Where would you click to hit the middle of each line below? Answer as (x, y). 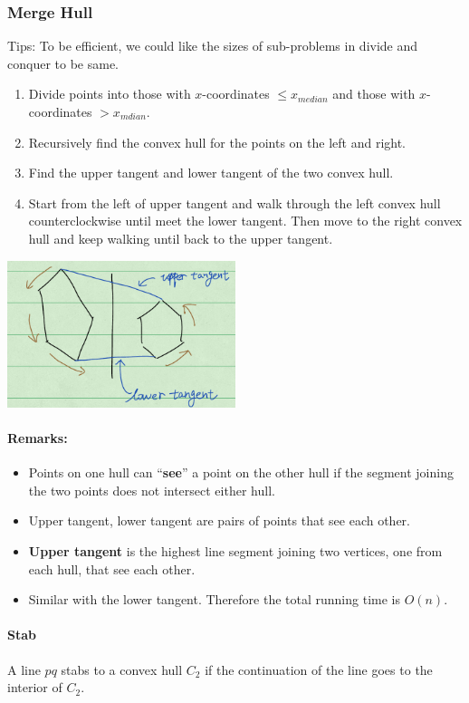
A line (24, 669)
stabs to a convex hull (122, 669)
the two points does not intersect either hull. (152, 490)
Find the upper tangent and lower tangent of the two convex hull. (211, 173)
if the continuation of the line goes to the (319, 669)
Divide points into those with (110, 94)
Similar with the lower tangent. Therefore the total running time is (214, 599)
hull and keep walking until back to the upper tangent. (181, 238)
